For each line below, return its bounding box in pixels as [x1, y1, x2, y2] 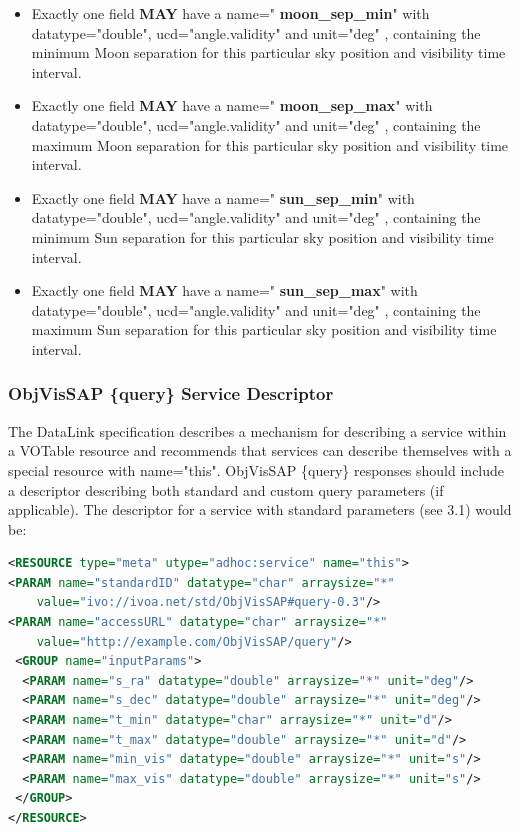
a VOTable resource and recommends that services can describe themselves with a [8, 440, 512, 461]
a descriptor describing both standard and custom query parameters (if [8, 479, 444, 500]
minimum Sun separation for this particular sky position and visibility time [31, 226, 494, 247]
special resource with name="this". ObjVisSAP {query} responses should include [8, 459, 505, 480]
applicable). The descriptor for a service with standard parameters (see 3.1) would [8, 499, 512, 520]
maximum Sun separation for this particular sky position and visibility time [31, 319, 497, 340]
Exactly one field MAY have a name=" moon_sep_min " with [31, 3, 430, 23]
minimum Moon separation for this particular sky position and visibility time [31, 42, 506, 63]
